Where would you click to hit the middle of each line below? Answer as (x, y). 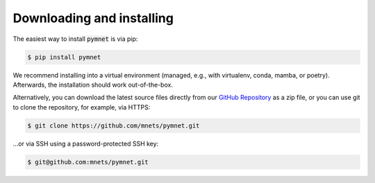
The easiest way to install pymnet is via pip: (75, 39)
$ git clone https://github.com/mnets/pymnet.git (114, 125)
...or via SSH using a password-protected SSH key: (86, 143)
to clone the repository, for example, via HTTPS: (82, 107)
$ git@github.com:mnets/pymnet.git (88, 162)
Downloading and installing (93, 18)
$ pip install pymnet (64, 57)
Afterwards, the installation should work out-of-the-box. (93, 85)
